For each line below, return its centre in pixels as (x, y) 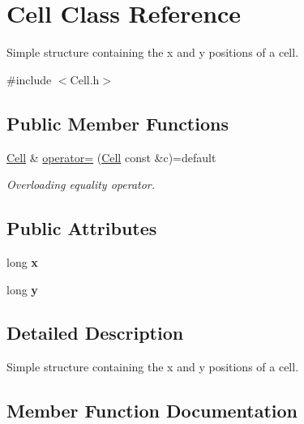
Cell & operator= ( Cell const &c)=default (111, 157)
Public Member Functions (118, 123)
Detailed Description (95, 333)
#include (29, 79)
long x (22, 261)
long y (22, 289)
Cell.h (85, 79)
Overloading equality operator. (81, 184)
